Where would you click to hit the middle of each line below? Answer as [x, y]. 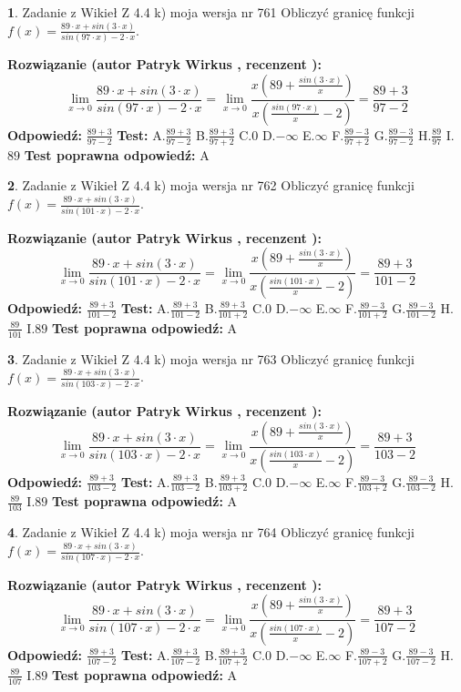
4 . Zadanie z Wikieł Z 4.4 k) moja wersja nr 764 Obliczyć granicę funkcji [211, 532]
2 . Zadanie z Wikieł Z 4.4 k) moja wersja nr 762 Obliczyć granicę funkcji [211, 185]
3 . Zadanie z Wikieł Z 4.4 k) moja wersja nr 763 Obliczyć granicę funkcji [211, 358]
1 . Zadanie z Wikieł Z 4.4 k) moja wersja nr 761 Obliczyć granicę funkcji [211, 12]
